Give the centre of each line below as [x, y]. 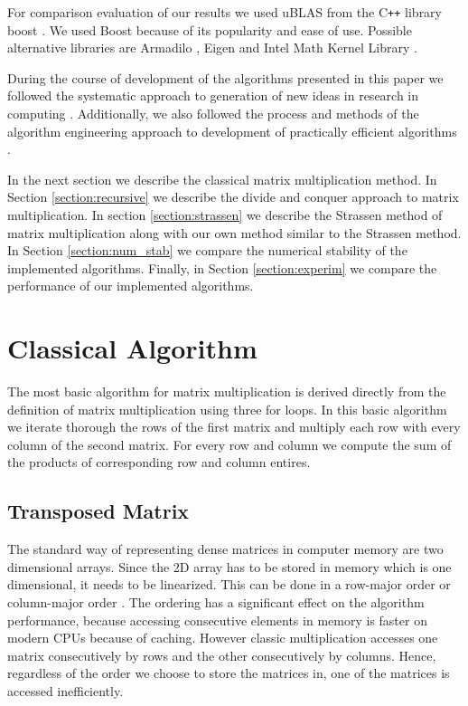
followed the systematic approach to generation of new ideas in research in [213, 95]
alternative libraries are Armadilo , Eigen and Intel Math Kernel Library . [212, 48]
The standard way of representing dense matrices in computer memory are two [225, 549]
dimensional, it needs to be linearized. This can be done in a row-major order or [229, 584]
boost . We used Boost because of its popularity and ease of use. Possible [210, 29]
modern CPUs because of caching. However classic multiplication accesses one [223, 638]
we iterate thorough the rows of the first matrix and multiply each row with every [234, 427]
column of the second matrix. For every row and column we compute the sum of [229, 444]
